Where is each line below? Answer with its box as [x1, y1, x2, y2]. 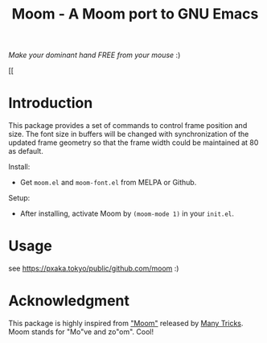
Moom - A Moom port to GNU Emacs [11, 5, 259, 23]
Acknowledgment [8, 291, 130, 310]
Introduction [8, 94, 93, 113]
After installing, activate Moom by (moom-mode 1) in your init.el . [19, 209, 235, 218]
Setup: [8, 193, 31, 203]
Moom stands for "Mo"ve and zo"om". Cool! [8, 327, 154, 337]
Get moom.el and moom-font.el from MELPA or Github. [19, 178, 197, 188]
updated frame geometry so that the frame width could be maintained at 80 [8, 138, 259, 147]
